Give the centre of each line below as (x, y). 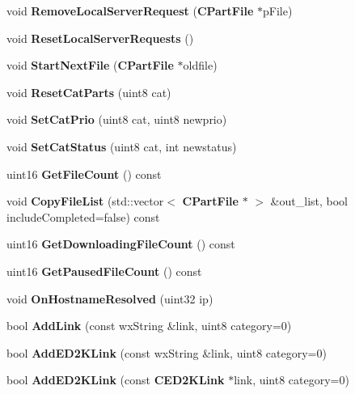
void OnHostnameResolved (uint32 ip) (110, 298)
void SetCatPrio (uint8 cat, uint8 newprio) (117, 119)
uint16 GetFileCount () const (84, 174)
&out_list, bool (309, 201)
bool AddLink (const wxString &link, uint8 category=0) (149, 326)
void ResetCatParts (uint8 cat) (89, 92)
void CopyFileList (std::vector (85, 201)
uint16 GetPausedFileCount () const (104, 271)
